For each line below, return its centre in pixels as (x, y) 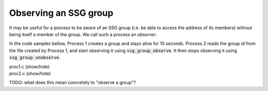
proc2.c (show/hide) (30, 73)
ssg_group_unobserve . (35, 57)
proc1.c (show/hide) (29, 66)
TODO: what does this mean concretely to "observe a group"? (72, 83)
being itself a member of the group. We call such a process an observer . (83, 34)
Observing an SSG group (61, 13)
